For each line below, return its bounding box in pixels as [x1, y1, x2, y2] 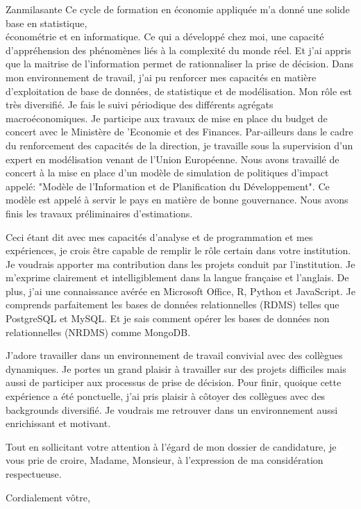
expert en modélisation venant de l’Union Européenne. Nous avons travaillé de [6, 151, 339, 166]
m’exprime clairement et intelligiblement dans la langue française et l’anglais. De [6, 270, 349, 285]
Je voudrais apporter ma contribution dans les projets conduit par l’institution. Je [6, 256, 355, 271]
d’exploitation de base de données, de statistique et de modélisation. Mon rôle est [6, 83, 353, 98]
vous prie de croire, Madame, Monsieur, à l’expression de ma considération [6, 453, 324, 467]
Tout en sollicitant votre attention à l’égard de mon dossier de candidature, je [6, 439, 337, 453]
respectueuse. [6, 467, 62, 481]
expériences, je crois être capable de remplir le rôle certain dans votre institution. [6, 243, 351, 258]
